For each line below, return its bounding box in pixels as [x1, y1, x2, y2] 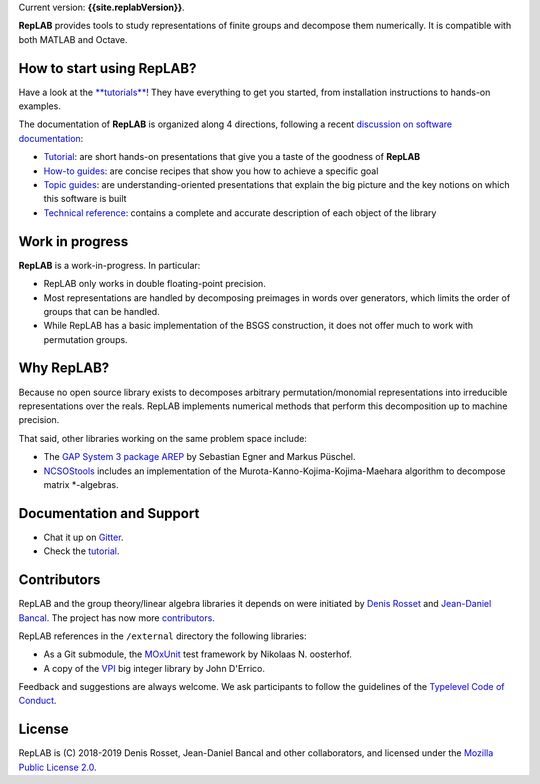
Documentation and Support [18, 505, 200, 522]
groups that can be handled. [43, 305, 160, 317]
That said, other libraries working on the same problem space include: [18, 432, 307, 444]
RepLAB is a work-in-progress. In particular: [18, 259, 201, 271]
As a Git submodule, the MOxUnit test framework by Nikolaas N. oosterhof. [43, 648, 352, 660]
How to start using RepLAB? [18, 60, 197, 77]
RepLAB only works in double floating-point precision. [43, 278, 267, 290]
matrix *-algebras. [43, 478, 119, 490]
